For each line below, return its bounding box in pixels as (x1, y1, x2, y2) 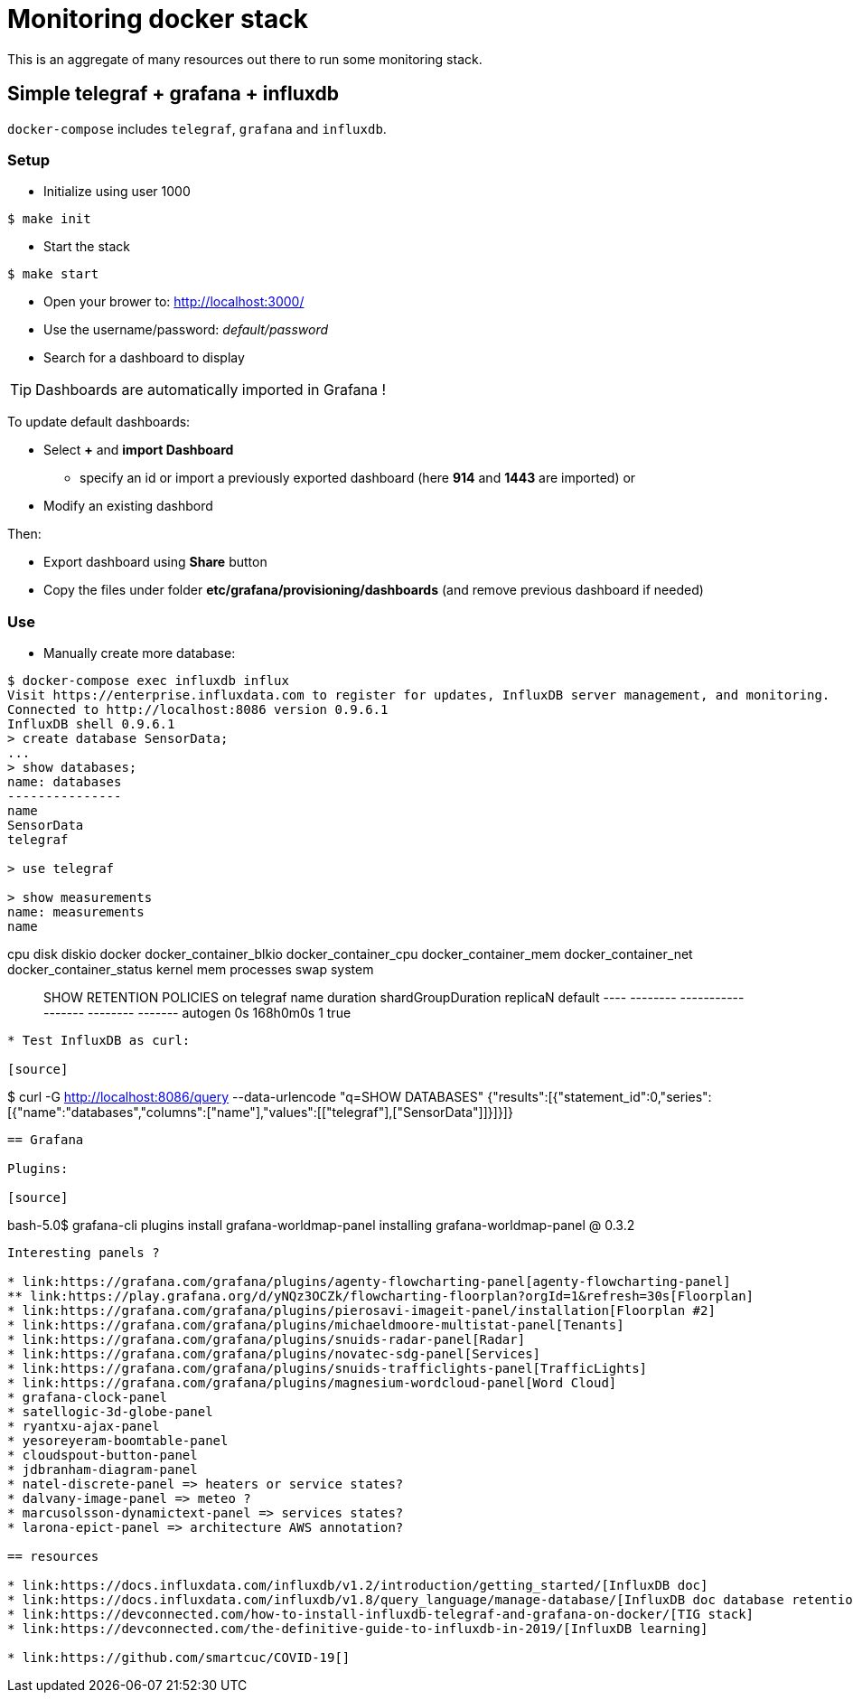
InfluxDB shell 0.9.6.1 (7, 717, 175, 732)
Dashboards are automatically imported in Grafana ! (35, 380, 387, 399)
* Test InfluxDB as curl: (7, 1033, 191, 1048)
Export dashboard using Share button (43, 554, 267, 570)
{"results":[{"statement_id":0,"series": (487, 1089, 712, 1105)
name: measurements (7, 905, 145, 920)
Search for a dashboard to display (43, 350, 245, 366)
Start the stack (43, 239, 131, 255)
